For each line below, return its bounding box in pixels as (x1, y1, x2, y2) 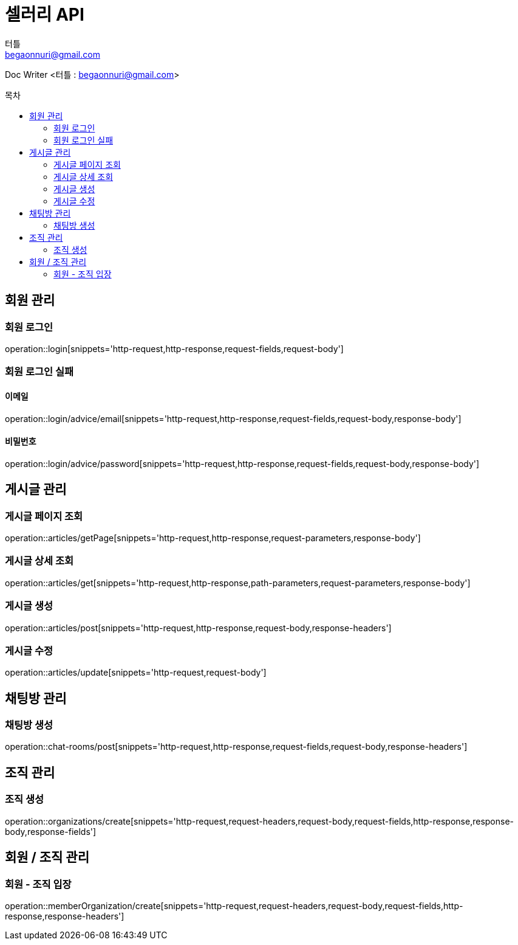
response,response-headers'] (5, 910, 124, 921)
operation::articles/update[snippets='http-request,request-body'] (5, 667, 267, 678)
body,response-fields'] (5, 826, 97, 837)
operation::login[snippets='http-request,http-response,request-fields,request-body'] (5, 343, 344, 354)
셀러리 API (5, 4, 84, 25)
